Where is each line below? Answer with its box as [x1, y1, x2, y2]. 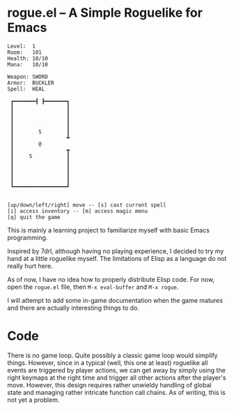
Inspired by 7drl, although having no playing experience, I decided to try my [7, 246, 224, 255]
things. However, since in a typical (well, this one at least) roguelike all [7, 358, 208, 367]
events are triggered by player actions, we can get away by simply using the [7, 366, 226, 374]
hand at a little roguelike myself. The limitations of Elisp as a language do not [7, 254, 227, 262]
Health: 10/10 [7, 54, 49, 62]
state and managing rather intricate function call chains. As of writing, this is [7, 388, 226, 396]
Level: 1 [7, 43, 36, 50]
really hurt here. [7, 262, 54, 270]
